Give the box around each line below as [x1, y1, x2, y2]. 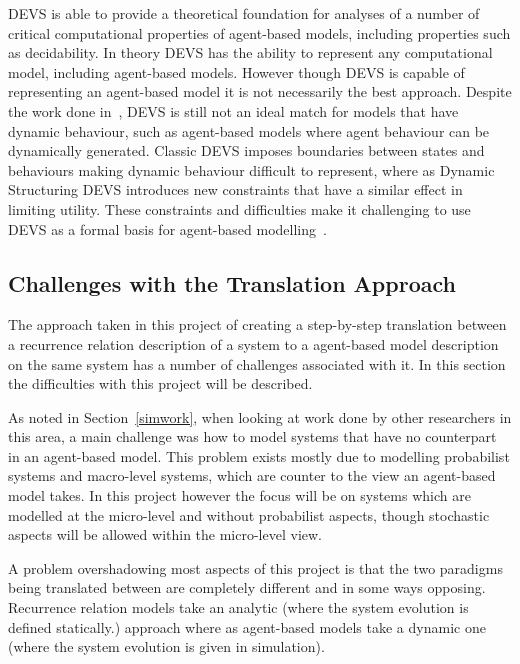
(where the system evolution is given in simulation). [8, 636, 325, 657]
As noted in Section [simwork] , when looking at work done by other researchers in [8, 406, 512, 427]
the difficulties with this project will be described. [8, 373, 313, 394]
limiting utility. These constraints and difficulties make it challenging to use [8, 198, 471, 219]
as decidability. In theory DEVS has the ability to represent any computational [8, 42, 493, 63]
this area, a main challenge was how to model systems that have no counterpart [8, 426, 497, 447]
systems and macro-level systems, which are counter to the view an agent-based [8, 465, 496, 486]
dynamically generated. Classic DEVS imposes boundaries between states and [8, 140, 485, 161]
